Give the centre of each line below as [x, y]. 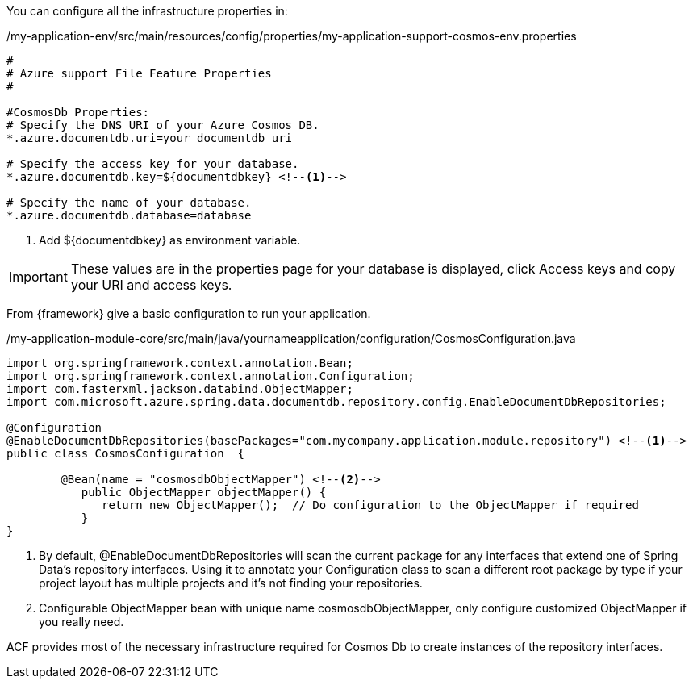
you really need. [81, 622]
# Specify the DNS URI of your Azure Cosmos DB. [163, 125]
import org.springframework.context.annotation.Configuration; [211, 376]
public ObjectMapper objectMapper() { [204, 492]
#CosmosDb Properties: [78, 112]
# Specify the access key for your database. [153, 164]
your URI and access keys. [151, 285]
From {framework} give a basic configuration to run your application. [189, 313]
